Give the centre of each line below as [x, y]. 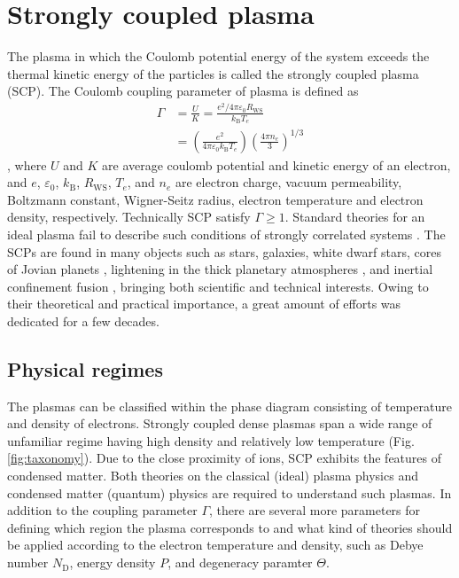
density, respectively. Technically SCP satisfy [129, 217]
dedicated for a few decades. [83, 320]
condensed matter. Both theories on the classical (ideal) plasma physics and [213, 476]
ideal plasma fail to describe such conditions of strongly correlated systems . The [226, 234]
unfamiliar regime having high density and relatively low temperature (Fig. [211, 440]
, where [27, 164]
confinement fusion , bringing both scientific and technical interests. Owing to [218, 286]
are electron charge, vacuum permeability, [288, 182]
